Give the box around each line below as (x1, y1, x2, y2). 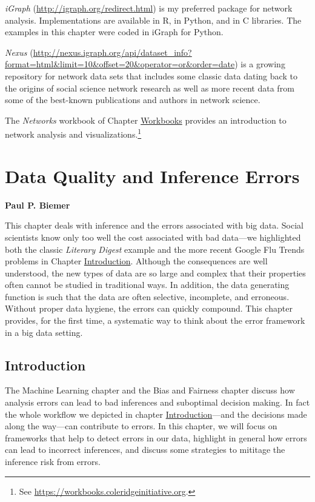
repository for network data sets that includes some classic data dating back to (5, 69, 297, 82)
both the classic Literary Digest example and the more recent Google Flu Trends (5, 243, 305, 255)
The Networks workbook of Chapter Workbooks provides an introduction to (5, 113, 287, 126)
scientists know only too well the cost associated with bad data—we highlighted (5, 230, 301, 243)
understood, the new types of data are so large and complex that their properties (5, 266, 306, 279)
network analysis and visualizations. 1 (5, 126, 142, 140)
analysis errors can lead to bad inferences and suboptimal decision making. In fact (5, 396, 310, 409)
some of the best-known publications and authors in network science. (5, 93, 260, 106)
